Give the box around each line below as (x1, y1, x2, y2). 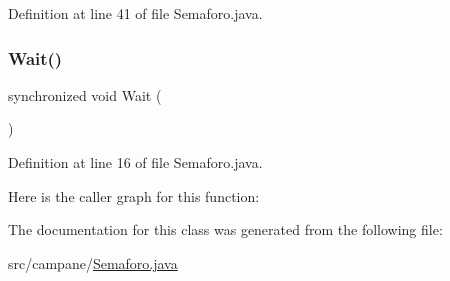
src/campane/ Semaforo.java (8, 252, 178, 273)
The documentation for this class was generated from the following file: (8, 219, 443, 240)
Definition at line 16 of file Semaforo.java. (8, 152, 263, 172)
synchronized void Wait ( (8, 84, 162, 105)
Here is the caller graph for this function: (8, 185, 260, 206)
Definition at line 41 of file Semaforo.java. (8, 3, 263, 23)
